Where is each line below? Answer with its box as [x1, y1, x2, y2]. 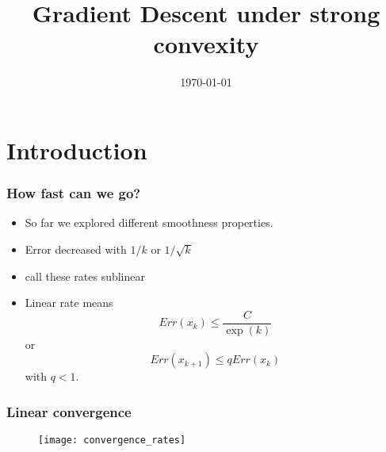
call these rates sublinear [25, 267, 145, 284]
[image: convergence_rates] [38, 435, 186, 446]
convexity [153, 28, 259, 60]
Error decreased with [25, 240, 127, 257]
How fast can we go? [6, 183, 141, 203]
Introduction [6, 133, 147, 166]
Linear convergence [6, 401, 132, 421]
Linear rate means [25, 294, 113, 311]
